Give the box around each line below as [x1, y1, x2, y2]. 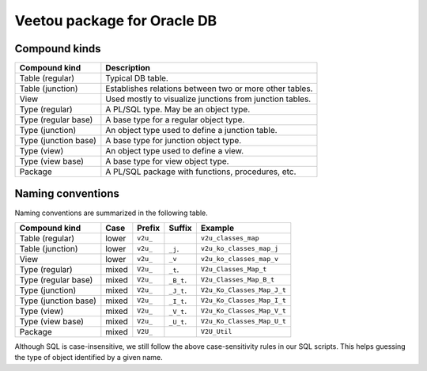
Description [105, 62, 150, 74]
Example [200, 222, 235, 233]
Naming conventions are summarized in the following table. [14, 208, 209, 218]
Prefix [137, 222, 161, 233]
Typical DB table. [105, 73, 169, 84]
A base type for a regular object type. [105, 115, 245, 126]
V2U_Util [200, 327, 232, 336]
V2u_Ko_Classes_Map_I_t [200, 297, 286, 305]
